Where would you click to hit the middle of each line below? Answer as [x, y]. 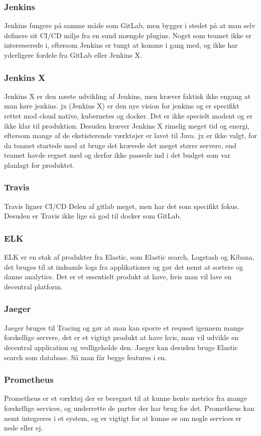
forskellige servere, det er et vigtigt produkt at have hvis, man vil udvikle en [121, 337]
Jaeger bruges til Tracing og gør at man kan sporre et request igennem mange [124, 327]
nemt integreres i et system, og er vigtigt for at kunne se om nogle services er [123, 418]
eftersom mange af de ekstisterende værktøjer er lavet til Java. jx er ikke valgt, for [130, 135]
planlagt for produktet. [39, 165]
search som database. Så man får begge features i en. [85, 357]
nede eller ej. [24, 428]
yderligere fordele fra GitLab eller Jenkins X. [73, 55]
